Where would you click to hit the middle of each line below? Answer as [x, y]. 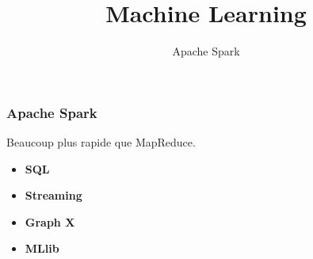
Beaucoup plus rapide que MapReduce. [101, 142]
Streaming [53, 195]
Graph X [50, 221]
